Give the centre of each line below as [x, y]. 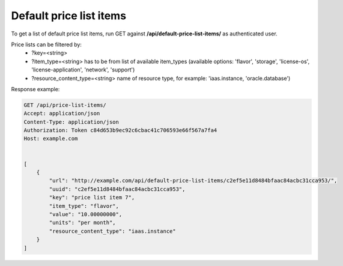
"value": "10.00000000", [86, 214]
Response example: [35, 89]
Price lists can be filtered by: [47, 44]
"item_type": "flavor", [84, 206]
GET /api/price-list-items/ [65, 105]
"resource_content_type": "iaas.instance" [113, 231]
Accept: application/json [62, 113]
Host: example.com [51, 139]
